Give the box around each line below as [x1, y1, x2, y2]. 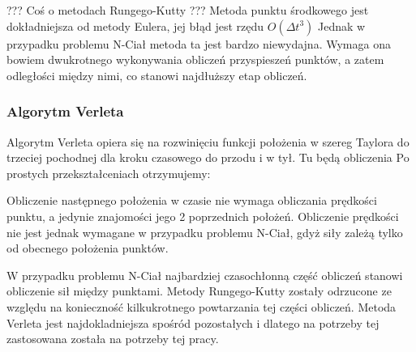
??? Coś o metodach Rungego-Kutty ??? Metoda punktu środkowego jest [6, 2, 369, 18]
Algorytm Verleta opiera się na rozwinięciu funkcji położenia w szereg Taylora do [6, 133, 410, 150]
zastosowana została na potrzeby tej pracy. [6, 330, 219, 347]
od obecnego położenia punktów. [6, 240, 169, 257]
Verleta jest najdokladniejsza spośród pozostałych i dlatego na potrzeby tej [6, 314, 380, 331]
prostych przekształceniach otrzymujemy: [6, 164, 211, 181]
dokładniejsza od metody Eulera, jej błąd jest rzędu [6, 17, 264, 34]
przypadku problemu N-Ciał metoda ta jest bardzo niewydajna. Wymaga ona [6, 35, 391, 52]
